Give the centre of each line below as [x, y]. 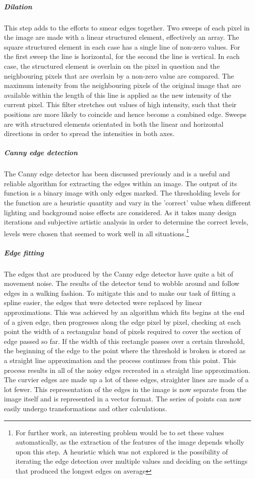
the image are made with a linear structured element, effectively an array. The [122, 37]
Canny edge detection [41, 153]
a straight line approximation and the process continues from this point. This [120, 360]
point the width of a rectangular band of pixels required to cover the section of [122, 331]
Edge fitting [24, 252]
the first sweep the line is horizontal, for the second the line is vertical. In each [122, 56]
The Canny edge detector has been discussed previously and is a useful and [117, 174]
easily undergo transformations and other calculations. [86, 408]
